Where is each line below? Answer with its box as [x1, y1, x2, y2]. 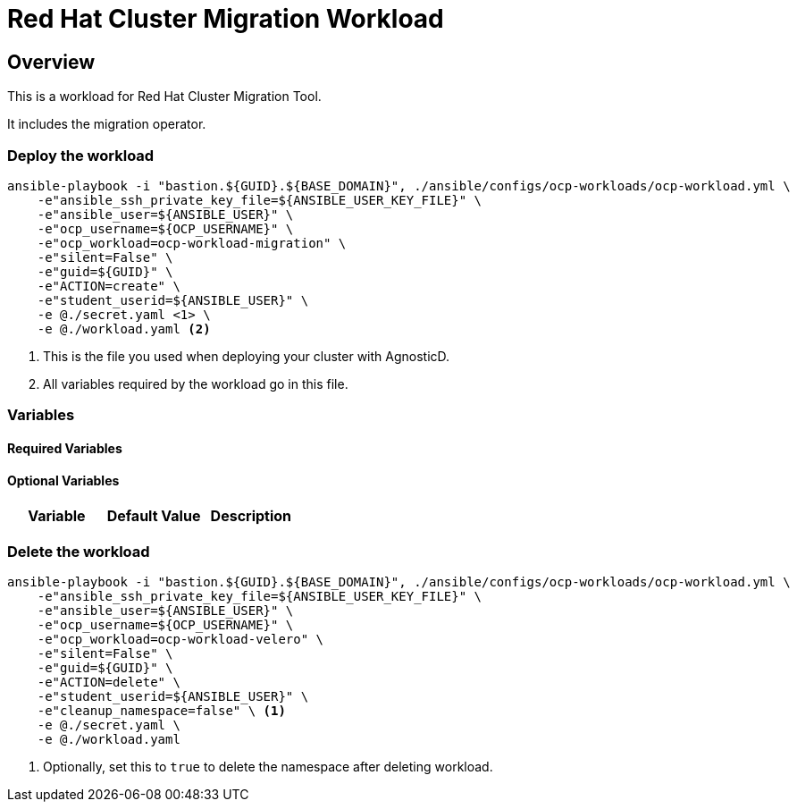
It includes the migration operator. [7, 116, 206, 132]
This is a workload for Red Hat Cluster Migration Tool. [7, 88, 322, 105]
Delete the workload [7, 542, 150, 560]
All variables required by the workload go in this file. [43, 375, 348, 392]
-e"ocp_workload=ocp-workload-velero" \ [37, 631, 324, 646]
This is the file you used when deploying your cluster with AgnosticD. [43, 348, 450, 364]
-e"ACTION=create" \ [37, 278, 180, 293]
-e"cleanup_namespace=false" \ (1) [37, 703, 286, 718]
